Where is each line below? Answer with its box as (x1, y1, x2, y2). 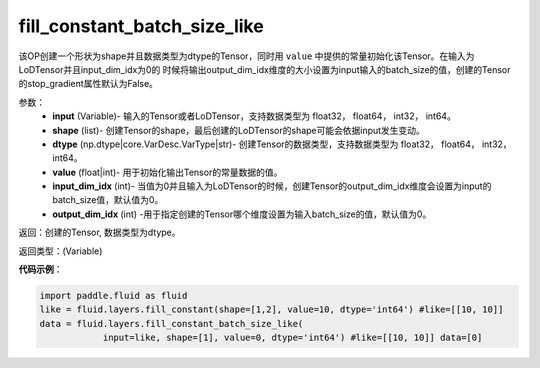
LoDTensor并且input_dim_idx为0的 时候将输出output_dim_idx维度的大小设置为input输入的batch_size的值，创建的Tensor (18, 63, 511, 75)
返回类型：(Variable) (18, 245, 103, 257)
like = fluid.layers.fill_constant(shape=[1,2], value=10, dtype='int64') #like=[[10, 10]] (39, 304, 504, 315)
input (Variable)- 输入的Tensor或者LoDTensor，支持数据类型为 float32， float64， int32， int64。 (52, 110, 457, 122)
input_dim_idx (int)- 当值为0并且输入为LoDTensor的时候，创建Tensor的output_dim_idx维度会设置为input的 (52, 180, 492, 192)
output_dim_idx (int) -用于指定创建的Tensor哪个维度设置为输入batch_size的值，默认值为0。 (52, 208, 432, 220)
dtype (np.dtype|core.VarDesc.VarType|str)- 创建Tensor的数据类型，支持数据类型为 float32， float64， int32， (52, 138, 512, 150)
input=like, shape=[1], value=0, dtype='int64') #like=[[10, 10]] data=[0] (102, 332, 483, 344)
